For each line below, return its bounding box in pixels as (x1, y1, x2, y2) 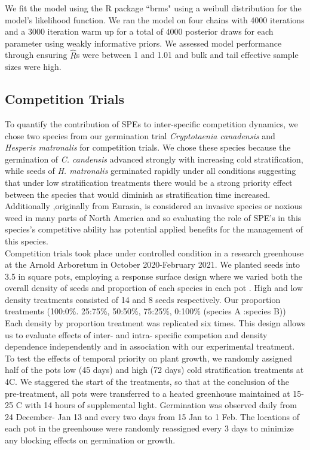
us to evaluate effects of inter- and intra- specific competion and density (5, 328, 268, 341)
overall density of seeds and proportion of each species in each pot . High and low (5, 281, 303, 294)
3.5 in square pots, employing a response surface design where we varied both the (5, 270, 303, 282)
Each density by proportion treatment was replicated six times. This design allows (5, 317, 306, 329)
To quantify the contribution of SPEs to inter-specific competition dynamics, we (5, 117, 298, 130)
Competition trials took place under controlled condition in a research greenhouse (5, 246, 304, 259)
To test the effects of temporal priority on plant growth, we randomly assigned (5, 351, 293, 364)
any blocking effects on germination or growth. (5, 434, 176, 446)
